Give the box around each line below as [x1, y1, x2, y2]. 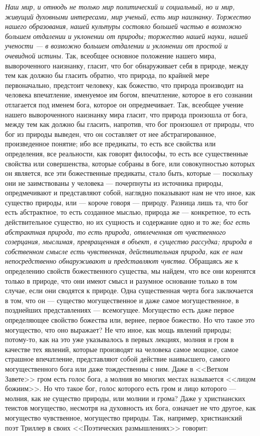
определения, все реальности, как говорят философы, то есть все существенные [5, 148, 249, 158]
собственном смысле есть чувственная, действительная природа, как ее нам [5, 246, 243, 256]
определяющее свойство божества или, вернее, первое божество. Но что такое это [5, 315, 255, 325]
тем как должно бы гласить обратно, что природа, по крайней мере [5, 70, 210, 80]
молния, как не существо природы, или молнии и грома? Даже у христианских [5, 393, 246, 403]
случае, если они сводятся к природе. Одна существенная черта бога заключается [5, 285, 254, 296]
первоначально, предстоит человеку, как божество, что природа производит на [5, 79, 244, 90]
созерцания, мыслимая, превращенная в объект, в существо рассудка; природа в [5, 236, 253, 247]
